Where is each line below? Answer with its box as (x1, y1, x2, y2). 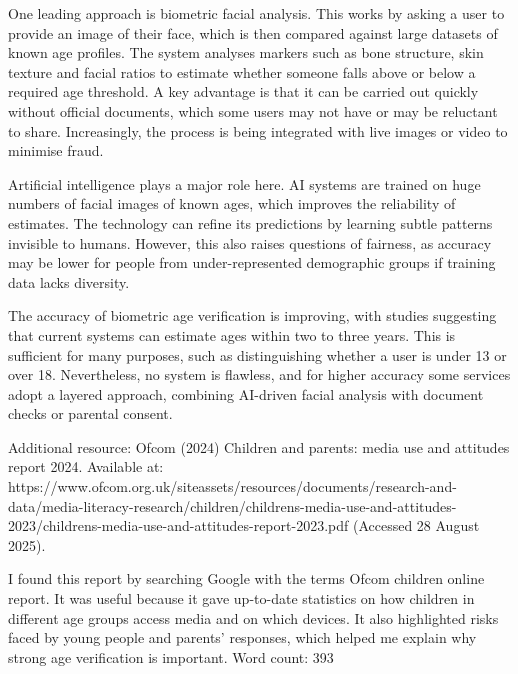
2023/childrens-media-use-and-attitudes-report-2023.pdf (8, 515, 349, 536)
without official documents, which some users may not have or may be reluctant (8, 100, 498, 121)
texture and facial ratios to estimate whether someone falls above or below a (8, 61, 476, 82)
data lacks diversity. (8, 271, 130, 292)
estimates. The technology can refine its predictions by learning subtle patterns (8, 212, 493, 233)
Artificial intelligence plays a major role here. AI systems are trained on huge (8, 173, 481, 194)
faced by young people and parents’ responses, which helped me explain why (8, 627, 477, 648)
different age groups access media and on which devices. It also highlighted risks (8, 607, 499, 628)
